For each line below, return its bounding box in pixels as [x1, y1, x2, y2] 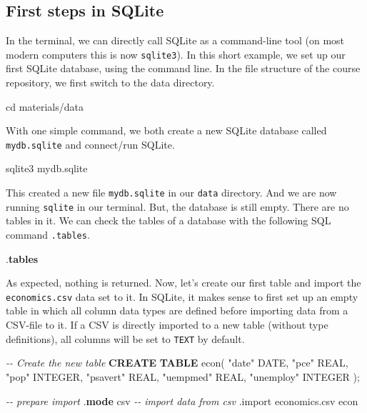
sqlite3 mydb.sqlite [6, 161, 88, 176]
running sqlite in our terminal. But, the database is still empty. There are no [6, 199, 349, 214]
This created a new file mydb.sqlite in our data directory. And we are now [6, 185, 337, 200]
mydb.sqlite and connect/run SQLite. [6, 136, 175, 151]
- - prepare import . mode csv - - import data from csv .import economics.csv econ [6, 393, 358, 408]
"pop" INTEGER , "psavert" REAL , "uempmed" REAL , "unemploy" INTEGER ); [6, 369, 360, 384]
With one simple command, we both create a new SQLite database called [6, 123, 327, 138]
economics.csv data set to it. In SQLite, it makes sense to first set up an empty [6, 289, 358, 304]
